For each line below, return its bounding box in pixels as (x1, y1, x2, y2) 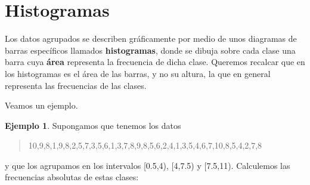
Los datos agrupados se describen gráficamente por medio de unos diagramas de (5, 32, 297, 45)
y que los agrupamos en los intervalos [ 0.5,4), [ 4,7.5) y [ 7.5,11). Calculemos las (5, 159, 290, 171)
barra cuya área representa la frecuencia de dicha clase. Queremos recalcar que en (5, 55, 305, 68)
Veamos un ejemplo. (5, 99, 78, 112)
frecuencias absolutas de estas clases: (5, 171, 139, 183)
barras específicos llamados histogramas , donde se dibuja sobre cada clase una (5, 44, 296, 56)
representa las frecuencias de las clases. (5, 79, 147, 91)
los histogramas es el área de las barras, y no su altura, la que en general (5, 67, 271, 79)
